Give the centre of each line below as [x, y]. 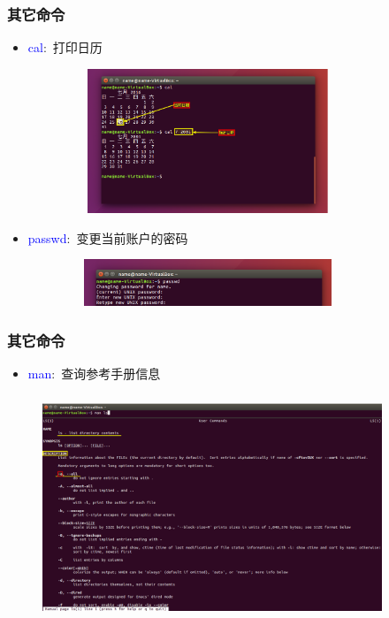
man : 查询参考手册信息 [94, 373]
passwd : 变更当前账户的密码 [108, 237]
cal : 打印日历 [65, 47]
